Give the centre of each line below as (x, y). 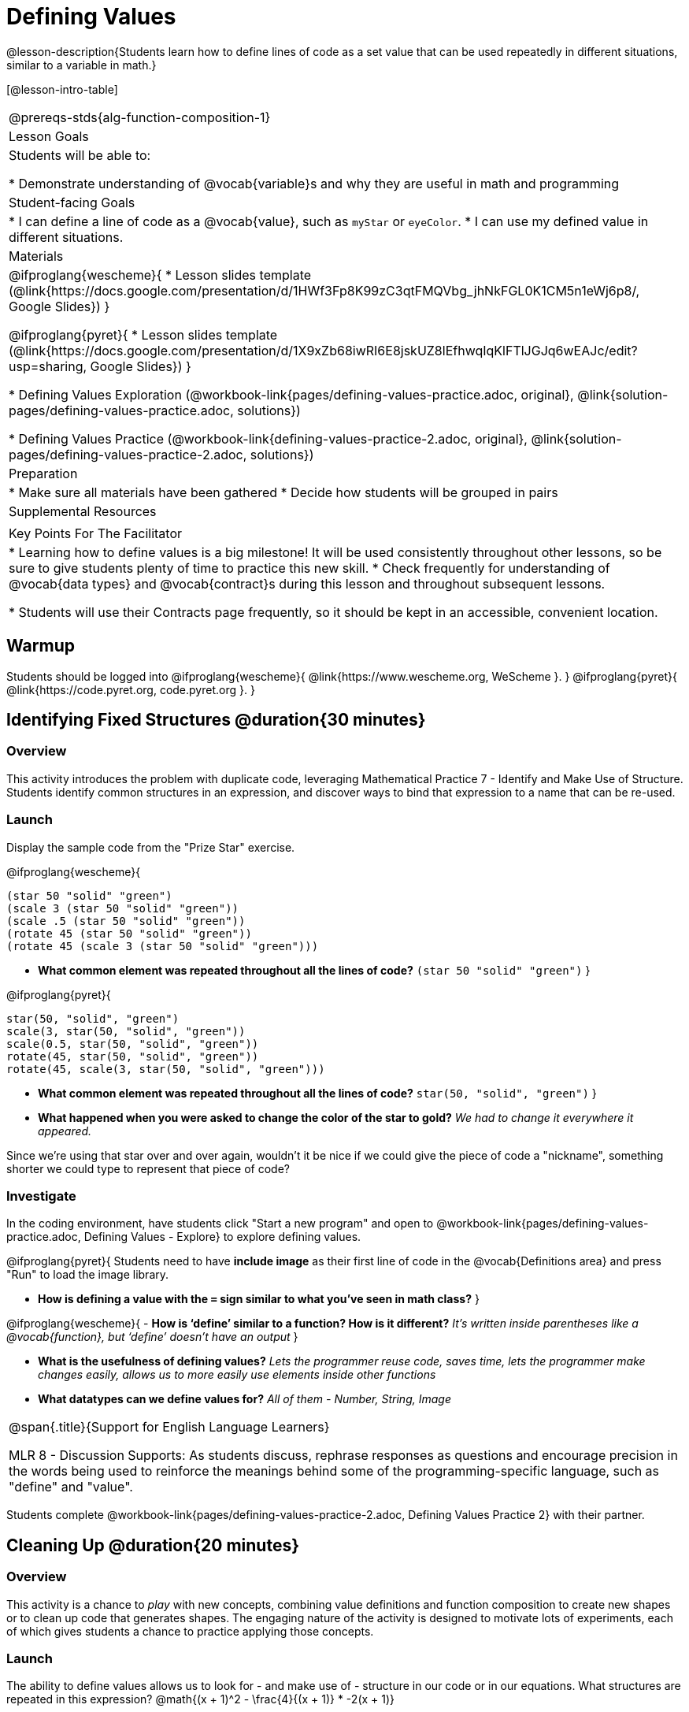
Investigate (41, 1196)
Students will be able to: (80, 155)
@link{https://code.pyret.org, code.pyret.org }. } (131, 689)
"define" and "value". (71, 1487)
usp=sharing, (48, 366)
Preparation (43, 473)
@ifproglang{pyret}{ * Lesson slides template (143, 334)
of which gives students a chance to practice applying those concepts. (190, 1631)
